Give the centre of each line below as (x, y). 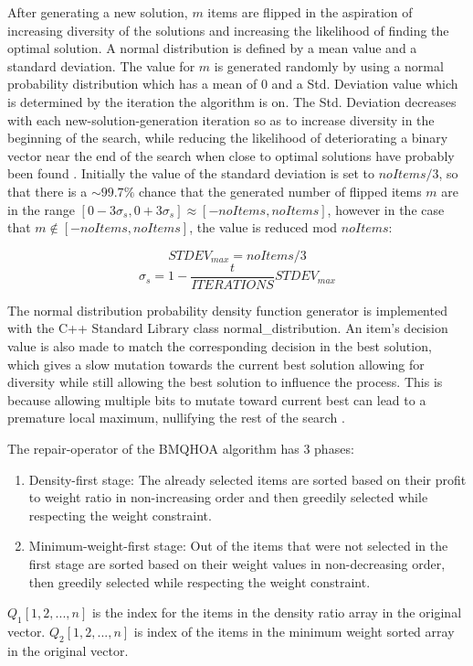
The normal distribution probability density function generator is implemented (227, 310)
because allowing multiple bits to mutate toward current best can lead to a (217, 399)
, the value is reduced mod (263, 227)
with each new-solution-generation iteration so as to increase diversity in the (221, 119)
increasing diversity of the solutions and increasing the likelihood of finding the (228, 30)
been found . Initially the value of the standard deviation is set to (191, 173)
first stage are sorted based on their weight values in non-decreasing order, (237, 563)
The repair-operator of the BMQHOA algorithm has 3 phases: (181, 448)
